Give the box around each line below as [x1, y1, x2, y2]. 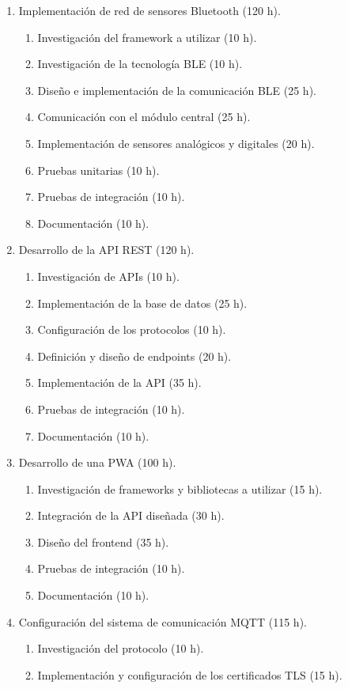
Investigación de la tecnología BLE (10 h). [37, 55, 243, 72]
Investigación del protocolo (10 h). [37, 640, 204, 657]
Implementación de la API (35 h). [37, 374, 202, 391]
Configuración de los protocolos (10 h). [37, 321, 226, 338]
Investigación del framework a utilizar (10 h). [37, 28, 257, 45]
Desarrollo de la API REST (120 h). [18, 241, 195, 258]
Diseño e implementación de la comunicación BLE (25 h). [37, 81, 316, 98]
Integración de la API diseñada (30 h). [37, 507, 225, 524]
